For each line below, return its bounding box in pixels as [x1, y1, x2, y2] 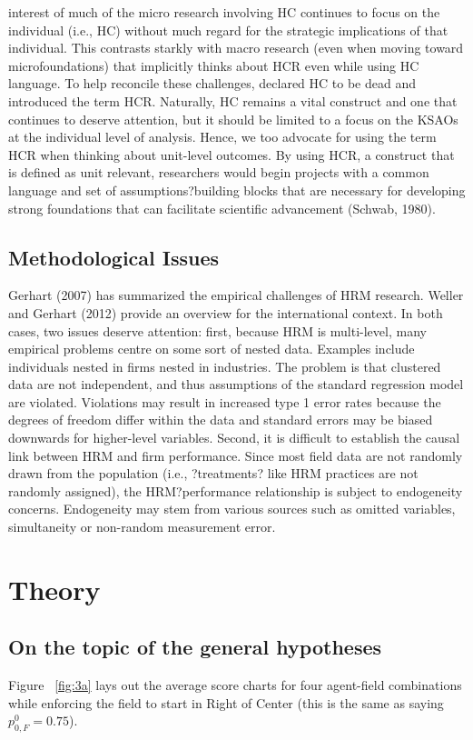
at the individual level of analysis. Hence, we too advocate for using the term [8, 127, 437, 146]
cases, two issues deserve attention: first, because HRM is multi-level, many [8, 321, 427, 340]
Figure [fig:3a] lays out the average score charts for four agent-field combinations [8, 675, 462, 695]
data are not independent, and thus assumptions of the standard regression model [8, 375, 464, 394]
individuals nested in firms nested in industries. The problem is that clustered [8, 356, 441, 375]
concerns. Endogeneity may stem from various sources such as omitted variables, [8, 499, 456, 518]
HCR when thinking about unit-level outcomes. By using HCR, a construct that [8, 145, 455, 164]
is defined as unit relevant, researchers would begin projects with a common [8, 163, 429, 182]
